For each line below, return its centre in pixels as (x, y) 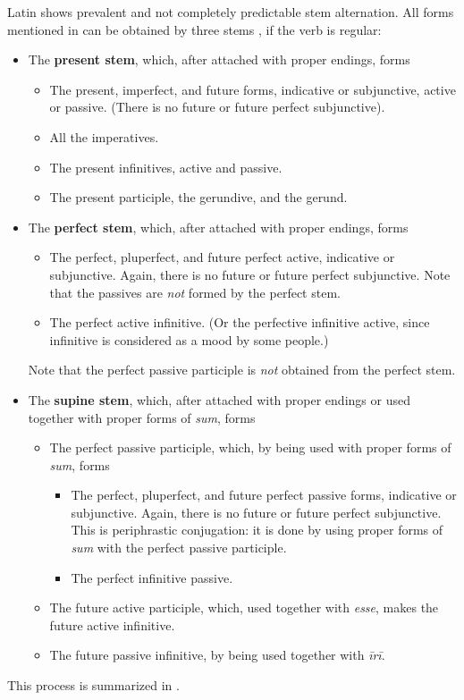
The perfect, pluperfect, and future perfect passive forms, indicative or (264, 495)
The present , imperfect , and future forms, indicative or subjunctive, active (253, 89)
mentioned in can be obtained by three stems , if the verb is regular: (194, 29)
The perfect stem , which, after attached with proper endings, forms (218, 227)
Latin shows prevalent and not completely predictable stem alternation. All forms (231, 12)
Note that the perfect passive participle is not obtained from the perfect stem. (242, 370)
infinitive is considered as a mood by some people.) (189, 339)
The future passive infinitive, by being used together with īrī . (217, 655)
